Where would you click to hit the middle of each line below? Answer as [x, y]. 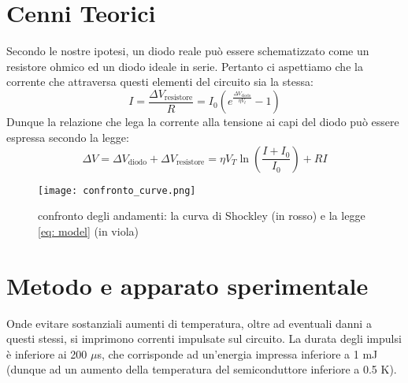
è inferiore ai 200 [47, 353]
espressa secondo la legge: [68, 137]
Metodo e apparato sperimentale [187, 285]
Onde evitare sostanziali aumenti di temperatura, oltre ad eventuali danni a [189, 323]
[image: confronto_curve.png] [117, 190]
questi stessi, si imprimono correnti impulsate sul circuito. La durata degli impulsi [204, 338]
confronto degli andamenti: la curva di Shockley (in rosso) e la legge [202, 216]
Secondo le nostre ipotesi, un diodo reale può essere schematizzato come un [188, 51]
